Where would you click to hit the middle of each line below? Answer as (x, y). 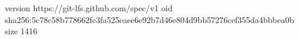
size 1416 (21, 31)
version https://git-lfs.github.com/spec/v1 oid (89, 8)
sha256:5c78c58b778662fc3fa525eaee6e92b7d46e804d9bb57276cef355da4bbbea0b (149, 19)
